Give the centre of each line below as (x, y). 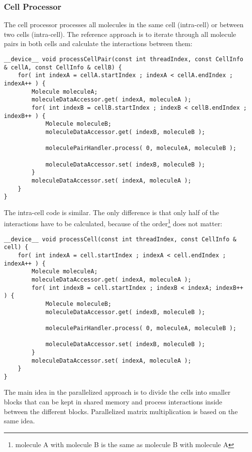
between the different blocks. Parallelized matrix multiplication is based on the (121, 411)
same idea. (19, 421)
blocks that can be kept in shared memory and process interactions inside (113, 402)
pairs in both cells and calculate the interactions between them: (98, 43)
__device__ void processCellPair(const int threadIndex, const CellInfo (124, 59)
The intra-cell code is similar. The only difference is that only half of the (112, 212)
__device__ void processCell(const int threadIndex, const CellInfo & (120, 239)
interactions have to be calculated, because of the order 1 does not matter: (113, 223)
